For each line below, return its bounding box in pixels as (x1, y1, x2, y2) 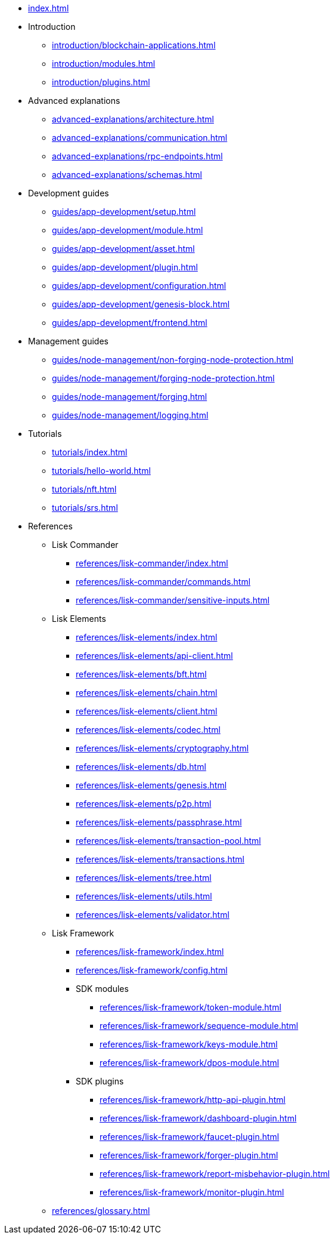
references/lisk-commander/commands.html (76, 577, 251, 587)
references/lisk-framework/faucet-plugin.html (100, 1132, 280, 1142)
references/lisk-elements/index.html (76, 632, 218, 642)
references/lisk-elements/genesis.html (76, 780, 227, 790)
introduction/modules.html (52, 58, 156, 69)
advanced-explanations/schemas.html (52, 169, 203, 180)
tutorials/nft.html (52, 484, 117, 494)
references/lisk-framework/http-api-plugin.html (100, 1095, 286, 1105)
